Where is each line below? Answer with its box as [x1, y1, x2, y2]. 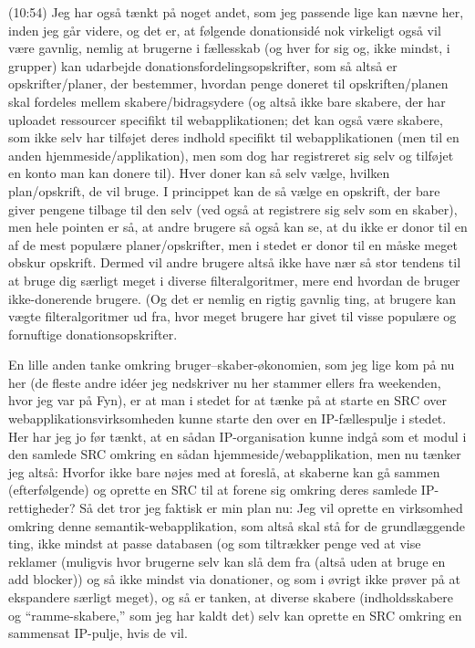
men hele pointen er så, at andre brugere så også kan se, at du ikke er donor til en [8, 217, 468, 236]
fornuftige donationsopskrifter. [8, 324, 178, 343]
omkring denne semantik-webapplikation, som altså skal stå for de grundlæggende [8, 516, 466, 535]
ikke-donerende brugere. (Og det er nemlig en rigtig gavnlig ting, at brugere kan [8, 288, 457, 308]
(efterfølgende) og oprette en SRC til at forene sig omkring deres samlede [8, 480, 418, 499]
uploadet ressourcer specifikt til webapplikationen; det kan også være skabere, [8, 110, 443, 129]
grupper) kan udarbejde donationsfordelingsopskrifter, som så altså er [8, 56, 398, 75]
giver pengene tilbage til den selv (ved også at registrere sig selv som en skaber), [8, 199, 458, 218]
